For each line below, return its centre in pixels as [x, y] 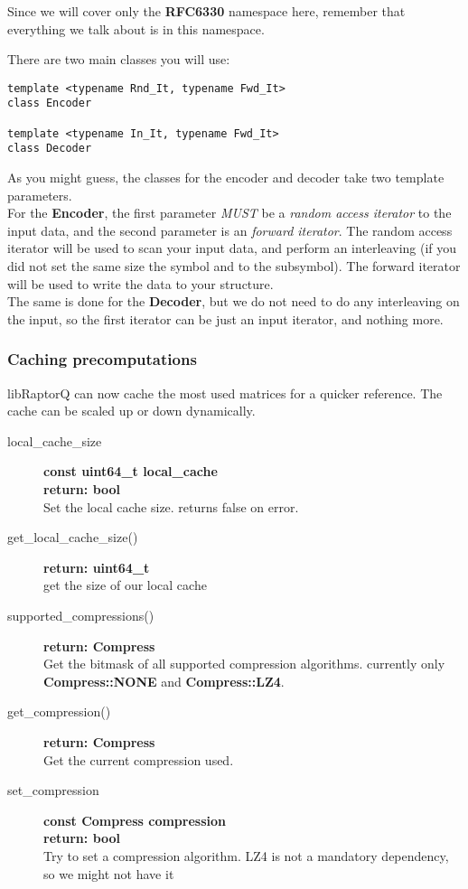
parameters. [40, 195]
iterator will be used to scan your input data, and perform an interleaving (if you [232, 248]
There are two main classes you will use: [119, 59]
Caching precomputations [102, 359]
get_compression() [59, 711]
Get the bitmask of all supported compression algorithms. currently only [244, 664]
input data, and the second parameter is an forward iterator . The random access [230, 230]
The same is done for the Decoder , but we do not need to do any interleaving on [234, 301]
